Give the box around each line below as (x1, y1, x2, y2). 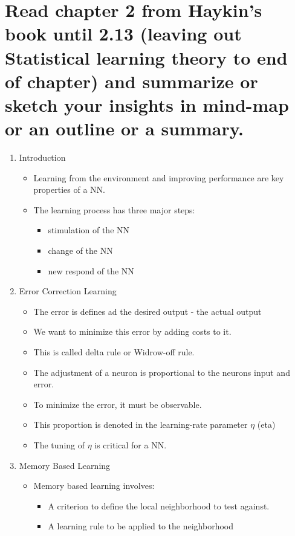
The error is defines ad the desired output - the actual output (33, 305, 262, 317)
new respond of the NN (48, 264, 134, 277)
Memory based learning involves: (33, 479, 155, 492)
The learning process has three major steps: (33, 203, 195, 216)
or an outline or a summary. (5, 116, 244, 141)
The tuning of (33, 438, 85, 451)
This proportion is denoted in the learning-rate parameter (33, 418, 248, 431)
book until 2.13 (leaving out (5, 21, 242, 46)
